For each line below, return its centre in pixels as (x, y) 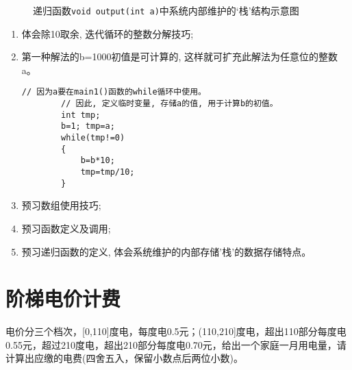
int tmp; (81, 115)
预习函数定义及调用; (66, 228)
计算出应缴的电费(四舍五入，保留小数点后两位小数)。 (124, 358)
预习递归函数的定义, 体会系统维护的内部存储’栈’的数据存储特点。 (166, 251)
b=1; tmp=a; (88, 126)
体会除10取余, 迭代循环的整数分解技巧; (108, 33)
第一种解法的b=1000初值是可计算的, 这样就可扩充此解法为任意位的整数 (180, 57)
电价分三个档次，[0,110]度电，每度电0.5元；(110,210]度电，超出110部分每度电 (176, 331)
